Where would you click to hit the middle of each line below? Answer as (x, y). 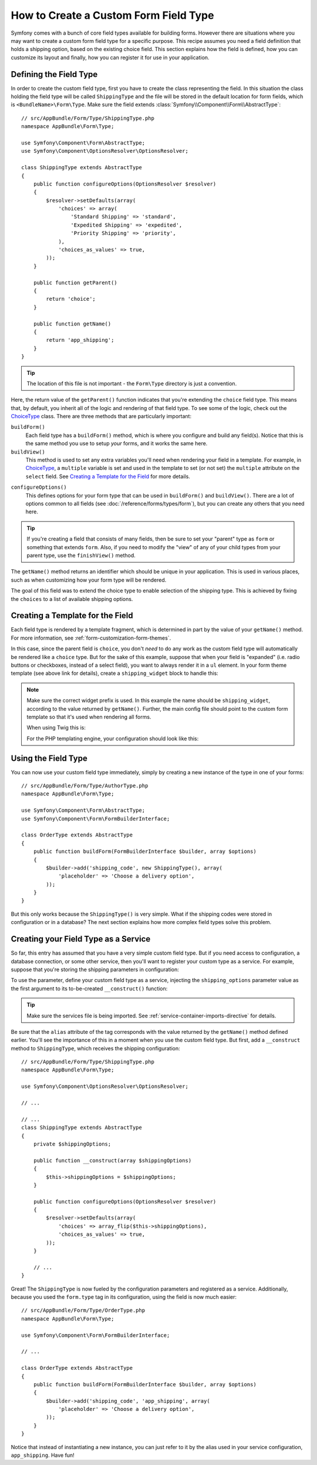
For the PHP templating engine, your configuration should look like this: (113, 738)
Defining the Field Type (54, 74)
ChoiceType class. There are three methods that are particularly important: (101, 416)
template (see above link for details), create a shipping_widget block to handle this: (114, 673)
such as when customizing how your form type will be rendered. (89, 580)
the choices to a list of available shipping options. (72, 599)
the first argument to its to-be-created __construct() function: (89, 988)
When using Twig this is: (56, 728)
